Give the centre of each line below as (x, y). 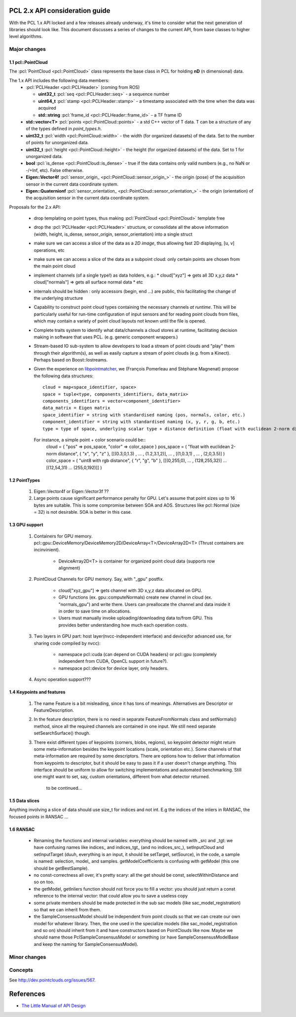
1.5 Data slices (24, 801)
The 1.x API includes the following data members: (59, 80)
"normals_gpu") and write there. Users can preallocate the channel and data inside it (144, 604)
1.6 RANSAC (22, 829)
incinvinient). (47, 550)
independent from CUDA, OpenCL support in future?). (113, 661)
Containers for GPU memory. (63, 536)
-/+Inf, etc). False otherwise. (55, 170)
